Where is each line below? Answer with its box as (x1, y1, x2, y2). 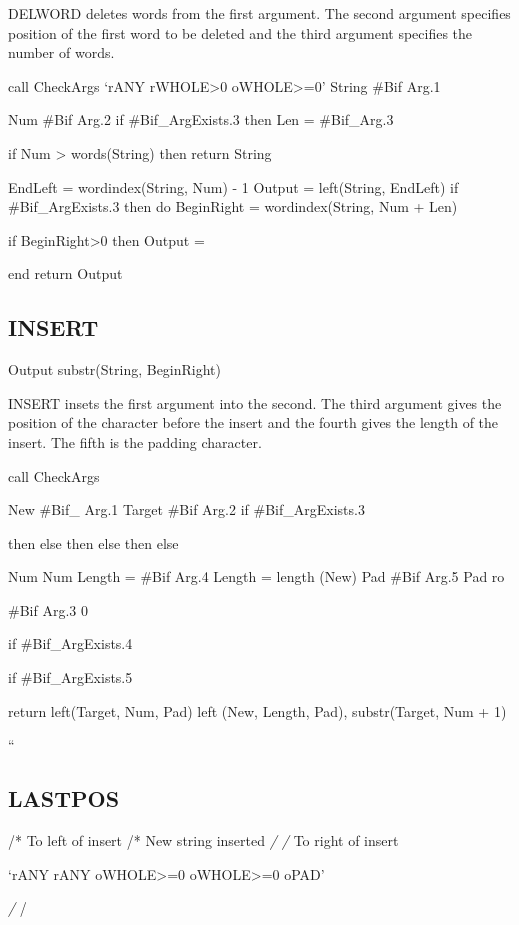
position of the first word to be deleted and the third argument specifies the (8, 22, 473, 43)
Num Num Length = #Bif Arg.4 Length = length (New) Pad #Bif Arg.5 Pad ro (8, 566, 505, 587)
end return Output (8, 263, 123, 284)
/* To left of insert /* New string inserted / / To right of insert (8, 830, 399, 851)
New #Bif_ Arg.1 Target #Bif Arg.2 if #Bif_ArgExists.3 (8, 499, 365, 520)
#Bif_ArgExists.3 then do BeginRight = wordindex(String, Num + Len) (8, 196, 458, 217)
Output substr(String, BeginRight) (8, 359, 222, 380)
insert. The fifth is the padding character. (8, 431, 262, 452)
